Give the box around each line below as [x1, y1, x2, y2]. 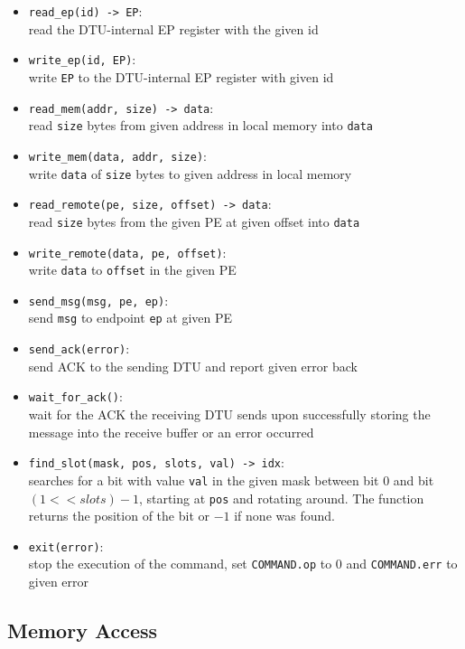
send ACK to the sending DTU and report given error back [28, 356, 358, 375]
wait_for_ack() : [28, 387, 123, 406]
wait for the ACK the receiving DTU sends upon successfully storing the [28, 405, 431, 424]
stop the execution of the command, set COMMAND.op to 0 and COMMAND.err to [28, 554, 458, 573]
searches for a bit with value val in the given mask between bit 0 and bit [28, 470, 434, 489]
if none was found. [234, 506, 335, 525]
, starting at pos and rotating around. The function [138, 488, 424, 507]
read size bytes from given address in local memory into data [28, 116, 374, 135]
